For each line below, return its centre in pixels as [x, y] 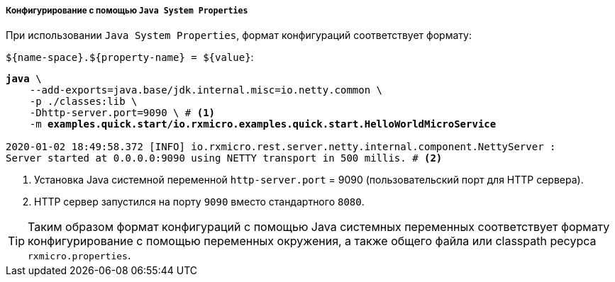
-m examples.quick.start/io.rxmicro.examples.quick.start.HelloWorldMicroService [263, 124]
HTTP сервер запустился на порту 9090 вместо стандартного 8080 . [199, 202]
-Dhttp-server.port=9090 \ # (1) [122, 113]
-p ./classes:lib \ [83, 102]
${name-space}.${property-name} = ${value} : [130, 57]
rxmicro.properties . [79, 255]
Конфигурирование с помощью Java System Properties [127, 11]
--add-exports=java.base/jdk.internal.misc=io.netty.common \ [206, 90]
